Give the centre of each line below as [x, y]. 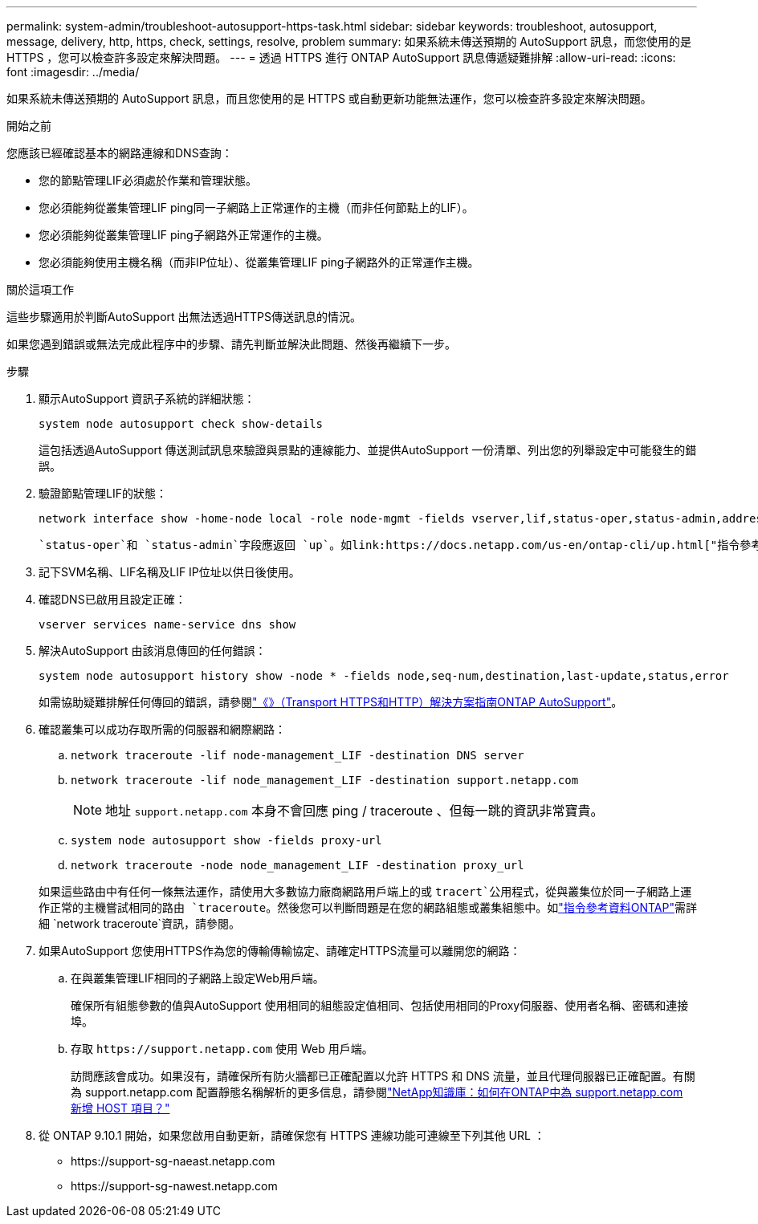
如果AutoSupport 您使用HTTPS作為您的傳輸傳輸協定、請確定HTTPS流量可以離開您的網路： [280, 951]
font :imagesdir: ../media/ [73, 72]
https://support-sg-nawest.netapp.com [174, 1186]
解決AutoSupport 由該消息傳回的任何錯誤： [153, 651]
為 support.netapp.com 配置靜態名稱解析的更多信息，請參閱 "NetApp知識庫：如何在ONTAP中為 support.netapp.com [377, 1092]
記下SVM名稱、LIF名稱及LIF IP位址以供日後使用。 [169, 572]
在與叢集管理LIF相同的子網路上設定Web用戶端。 [198, 978]
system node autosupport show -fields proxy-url [226, 840]
